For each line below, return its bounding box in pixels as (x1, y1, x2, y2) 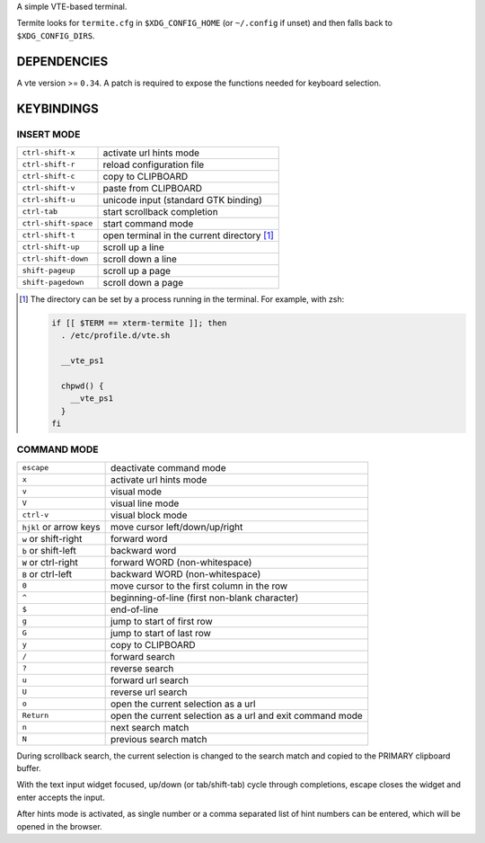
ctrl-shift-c (22, 172, 75, 182)
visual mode (110, 485, 162, 498)
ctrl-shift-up (22, 243, 80, 252)
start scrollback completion (102, 205, 219, 217)
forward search (110, 650, 175, 662)
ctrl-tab (22, 207, 58, 217)
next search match (110, 721, 190, 733)
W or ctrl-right (22, 555, 78, 568)
